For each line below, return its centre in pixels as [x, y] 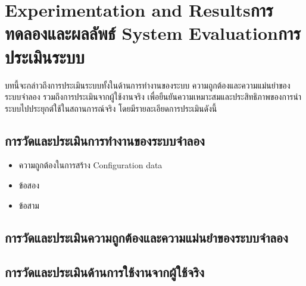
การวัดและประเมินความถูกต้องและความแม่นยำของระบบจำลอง [146, 237]
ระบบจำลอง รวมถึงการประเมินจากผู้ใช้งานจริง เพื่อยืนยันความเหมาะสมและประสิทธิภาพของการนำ [153, 97]
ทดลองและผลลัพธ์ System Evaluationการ [153, 33]
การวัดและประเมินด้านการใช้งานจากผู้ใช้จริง [104, 272]
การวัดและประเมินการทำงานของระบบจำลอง [105, 140]
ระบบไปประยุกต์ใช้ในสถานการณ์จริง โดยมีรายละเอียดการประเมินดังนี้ [111, 108]
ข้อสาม [29, 205]
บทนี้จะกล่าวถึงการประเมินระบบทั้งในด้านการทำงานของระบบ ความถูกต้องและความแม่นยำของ [148, 85]
